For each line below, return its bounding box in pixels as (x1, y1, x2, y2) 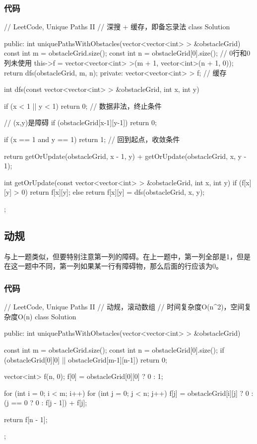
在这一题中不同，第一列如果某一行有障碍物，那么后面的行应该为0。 (4, 261, 223, 271)
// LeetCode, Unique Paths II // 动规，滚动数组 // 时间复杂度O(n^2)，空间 (4, 301, 245, 312)
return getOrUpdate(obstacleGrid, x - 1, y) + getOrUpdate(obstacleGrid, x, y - (4, 150, 247, 161)
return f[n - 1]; (4, 414, 48, 424)
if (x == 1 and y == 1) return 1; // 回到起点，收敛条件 (4, 134, 180, 144)
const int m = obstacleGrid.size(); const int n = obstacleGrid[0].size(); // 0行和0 (4, 48, 251, 58)
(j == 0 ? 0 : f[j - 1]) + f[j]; (4, 397, 87, 408)
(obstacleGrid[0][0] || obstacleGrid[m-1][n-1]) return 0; (4, 354, 167, 365)
